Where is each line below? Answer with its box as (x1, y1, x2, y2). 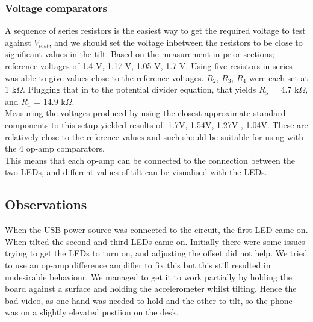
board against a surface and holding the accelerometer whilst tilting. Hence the (5, 282, 297, 295)
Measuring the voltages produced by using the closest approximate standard (5, 107, 286, 119)
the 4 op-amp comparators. (5, 142, 105, 155)
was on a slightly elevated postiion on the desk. (5, 306, 179, 318)
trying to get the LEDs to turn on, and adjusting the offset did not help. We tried (5, 247, 308, 259)
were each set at (249, 71, 308, 84)
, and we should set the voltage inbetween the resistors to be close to (49, 36, 303, 48)
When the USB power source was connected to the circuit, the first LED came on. (5, 223, 308, 236)
